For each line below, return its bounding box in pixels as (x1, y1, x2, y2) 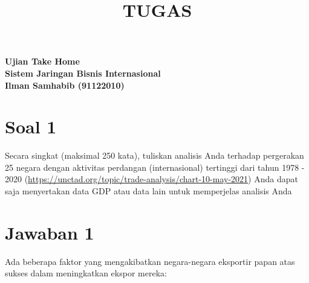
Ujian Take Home (5, 55, 80, 68)
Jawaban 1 (5, 220, 94, 244)
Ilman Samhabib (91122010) (5, 78, 125, 91)
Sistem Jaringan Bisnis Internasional (5, 66, 161, 79)
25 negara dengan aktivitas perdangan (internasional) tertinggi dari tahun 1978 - (5, 161, 305, 173)
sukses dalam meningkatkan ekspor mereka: (5, 267, 167, 279)
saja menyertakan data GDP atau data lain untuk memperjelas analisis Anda (5, 185, 292, 197)
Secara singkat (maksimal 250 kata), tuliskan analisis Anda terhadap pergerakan (5, 149, 304, 162)
